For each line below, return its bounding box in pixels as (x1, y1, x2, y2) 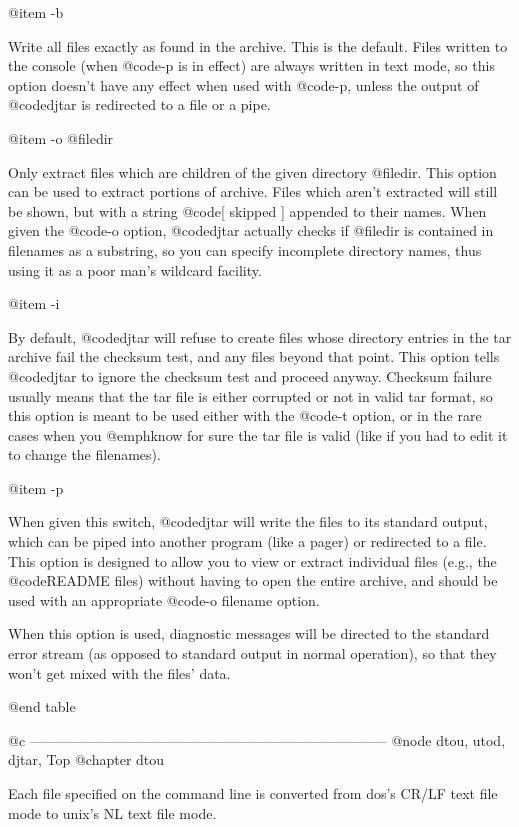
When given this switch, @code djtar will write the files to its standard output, (8, 511, 488, 532)
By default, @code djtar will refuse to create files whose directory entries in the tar (8, 326, 512, 347)
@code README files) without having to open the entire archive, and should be (8, 570, 498, 591)
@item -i (8, 293, 60, 314)
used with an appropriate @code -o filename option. (8, 589, 320, 610)
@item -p (8, 477, 64, 498)
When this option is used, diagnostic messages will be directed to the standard (8, 623, 490, 644)
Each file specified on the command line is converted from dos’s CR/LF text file (8, 783, 498, 803)
